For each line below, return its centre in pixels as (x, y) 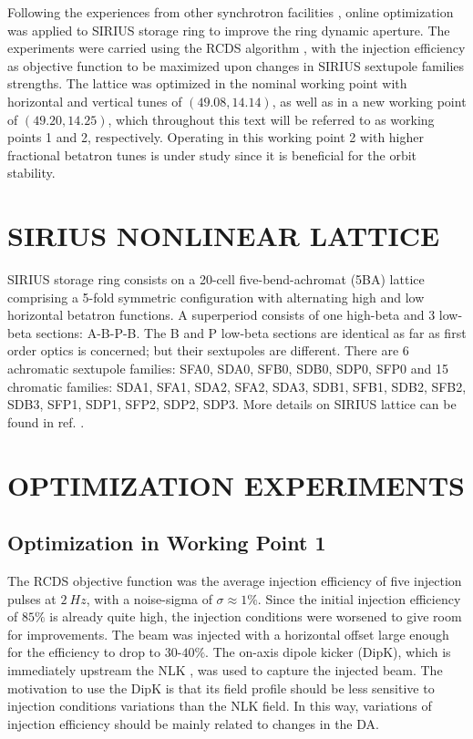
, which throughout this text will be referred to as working (271, 119)
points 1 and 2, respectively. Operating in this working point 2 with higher (216, 137)
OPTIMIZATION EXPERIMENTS (236, 484)
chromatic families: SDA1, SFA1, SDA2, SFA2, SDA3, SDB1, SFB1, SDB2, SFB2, (237, 386)
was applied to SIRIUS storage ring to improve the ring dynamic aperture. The (229, 30)
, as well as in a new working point (369, 101)
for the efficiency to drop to (84, 652)
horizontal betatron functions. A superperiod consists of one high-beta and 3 (221, 315)
